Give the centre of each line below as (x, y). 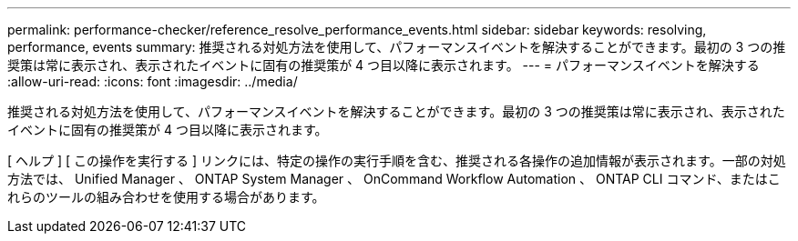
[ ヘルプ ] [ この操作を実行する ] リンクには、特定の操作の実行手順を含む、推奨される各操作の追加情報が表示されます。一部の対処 (397, 161)
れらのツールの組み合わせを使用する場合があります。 (166, 197)
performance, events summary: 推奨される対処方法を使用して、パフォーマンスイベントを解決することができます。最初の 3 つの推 (397, 47)
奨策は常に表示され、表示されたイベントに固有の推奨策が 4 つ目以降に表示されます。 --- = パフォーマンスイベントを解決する (384, 65)
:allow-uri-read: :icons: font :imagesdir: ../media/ (153, 81)
